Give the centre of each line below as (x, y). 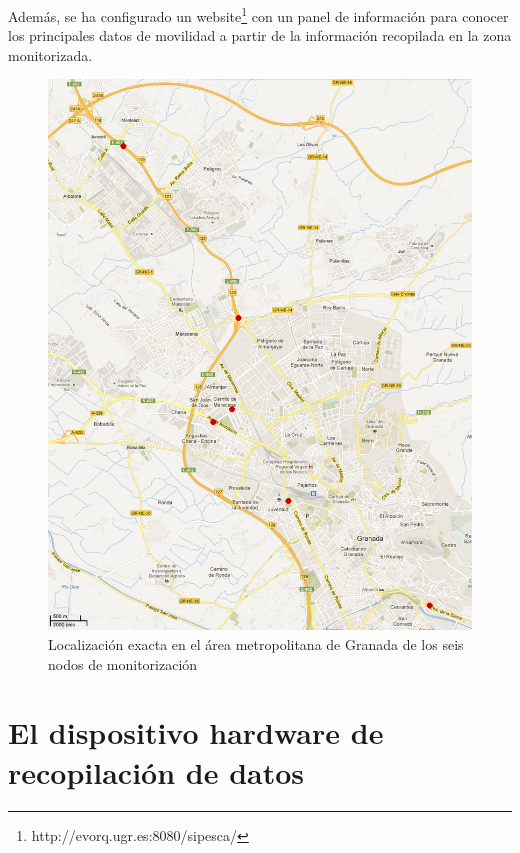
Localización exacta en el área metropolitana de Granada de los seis (256, 644)
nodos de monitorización (123, 663)
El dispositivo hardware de (196, 732)
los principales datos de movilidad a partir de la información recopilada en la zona (260, 35)
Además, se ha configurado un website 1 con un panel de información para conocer (258, 14)
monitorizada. (50, 54)
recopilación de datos (156, 771)
